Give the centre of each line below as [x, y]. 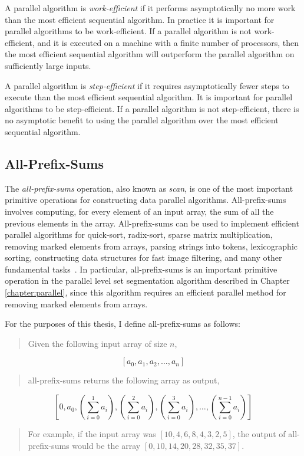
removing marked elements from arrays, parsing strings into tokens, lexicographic [151, 246]
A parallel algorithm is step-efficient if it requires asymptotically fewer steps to [147, 85]
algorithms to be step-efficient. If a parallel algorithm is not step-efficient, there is [152, 108]
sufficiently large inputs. [48, 65]
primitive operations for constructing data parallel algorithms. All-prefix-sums [146, 200]
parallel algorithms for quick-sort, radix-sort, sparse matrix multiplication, [139, 234]
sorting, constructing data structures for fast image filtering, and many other [143, 257]
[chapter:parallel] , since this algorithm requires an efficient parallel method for [146, 292]
